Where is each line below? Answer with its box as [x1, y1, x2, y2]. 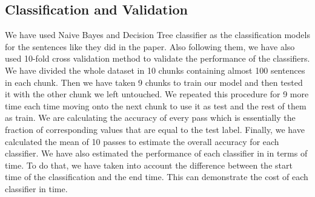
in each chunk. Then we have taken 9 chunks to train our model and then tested [5, 76, 303, 88]
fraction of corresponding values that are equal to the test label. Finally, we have [5, 123, 305, 135]
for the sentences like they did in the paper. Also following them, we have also [5, 40, 295, 53]
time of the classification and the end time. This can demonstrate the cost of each [5, 170, 308, 183]
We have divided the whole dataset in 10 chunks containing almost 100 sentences [5, 63, 305, 76]
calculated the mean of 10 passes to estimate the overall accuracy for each [5, 135, 279, 147]
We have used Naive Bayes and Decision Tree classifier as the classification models [5, 28, 310, 41]
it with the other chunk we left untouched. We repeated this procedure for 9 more [5, 88, 309, 100]
